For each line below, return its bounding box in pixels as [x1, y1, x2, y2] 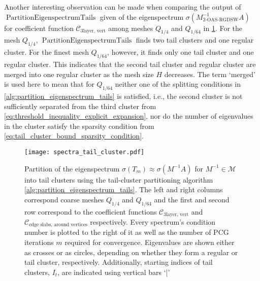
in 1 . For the [203, 22, 243, 33]
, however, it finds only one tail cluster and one [107, 47, 254, 57]
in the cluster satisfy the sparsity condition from [4, 120, 154, 131]
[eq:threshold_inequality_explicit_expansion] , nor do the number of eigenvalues [4, 111, 253, 121]
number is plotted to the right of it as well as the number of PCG [24, 227, 229, 237]
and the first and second [154, 194, 230, 204]
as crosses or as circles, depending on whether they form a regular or [24, 247, 238, 257]
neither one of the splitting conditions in [115, 79, 241, 89]
